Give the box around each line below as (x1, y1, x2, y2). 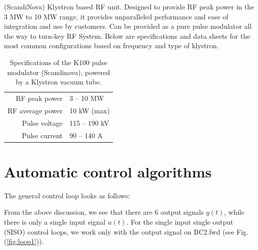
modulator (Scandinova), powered (7, 67, 110, 77)
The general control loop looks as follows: (4, 190, 130, 200)
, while (224, 207, 245, 217)
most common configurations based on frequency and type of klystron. (4, 40, 219, 51)
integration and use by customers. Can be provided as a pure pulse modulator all (4, 21, 252, 31)
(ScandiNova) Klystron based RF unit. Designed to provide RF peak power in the (4, 1, 255, 11)
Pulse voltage (22, 117, 63, 128)
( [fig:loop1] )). (4, 236, 44, 247)
